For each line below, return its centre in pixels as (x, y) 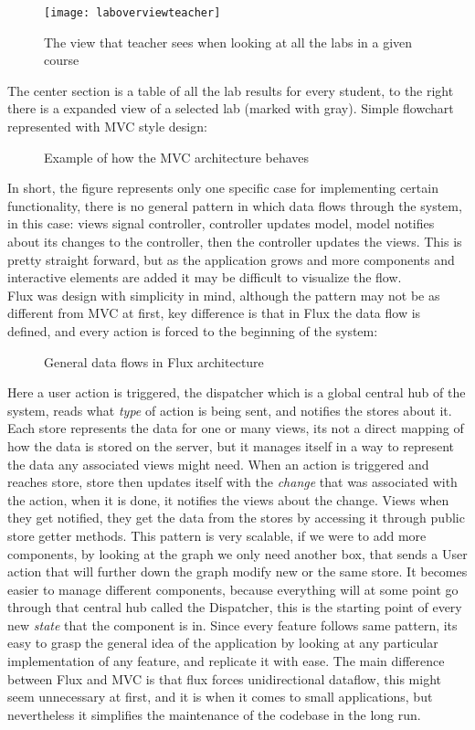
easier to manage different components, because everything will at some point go (233, 589)
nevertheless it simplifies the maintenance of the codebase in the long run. (214, 714)
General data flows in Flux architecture (154, 361)
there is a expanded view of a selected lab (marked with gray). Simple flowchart (231, 108)
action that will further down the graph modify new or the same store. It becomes (237, 571)
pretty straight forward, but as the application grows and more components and (231, 259)
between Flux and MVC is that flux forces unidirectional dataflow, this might (224, 678)
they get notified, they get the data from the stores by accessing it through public (236, 518)
